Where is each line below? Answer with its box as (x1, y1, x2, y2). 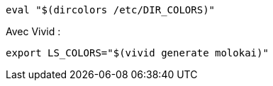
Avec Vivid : (6, 25, 61, 37)
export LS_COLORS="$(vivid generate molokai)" (6, 47, 269, 59)
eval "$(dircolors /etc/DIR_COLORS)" (6, 4, 216, 16)
